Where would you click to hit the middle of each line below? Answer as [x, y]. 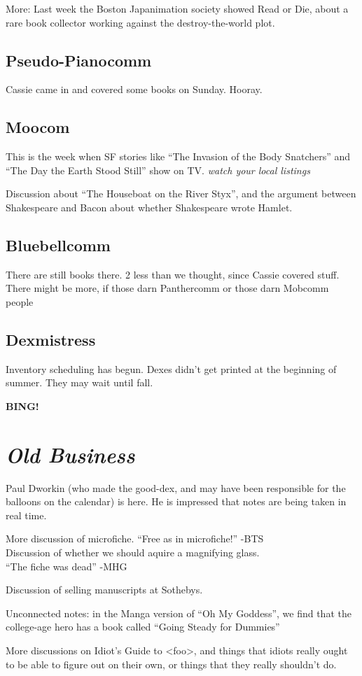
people [20, 301]
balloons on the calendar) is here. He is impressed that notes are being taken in [176, 501]
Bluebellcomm [58, 245]
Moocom [38, 127]
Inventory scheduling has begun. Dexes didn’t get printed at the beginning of [171, 368]
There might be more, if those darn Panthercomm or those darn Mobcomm [167, 288]
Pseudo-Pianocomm [79, 60]
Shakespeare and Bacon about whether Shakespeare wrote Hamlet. [149, 207]
